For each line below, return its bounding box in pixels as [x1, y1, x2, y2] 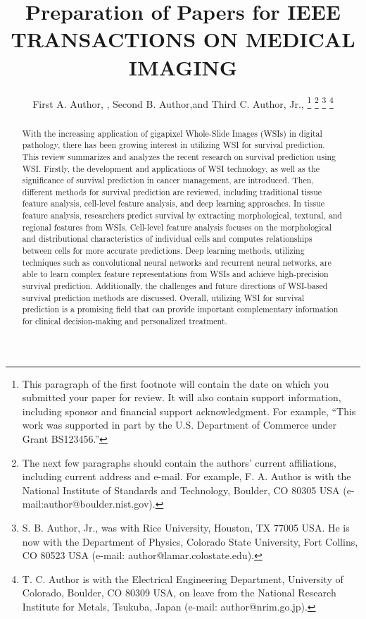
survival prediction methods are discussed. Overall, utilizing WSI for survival [22, 291, 305, 303]
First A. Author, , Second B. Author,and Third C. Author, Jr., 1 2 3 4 [32, 94, 334, 111]
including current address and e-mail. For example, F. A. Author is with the [22, 469, 351, 484]
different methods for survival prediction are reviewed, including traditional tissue [22, 185, 322, 197]
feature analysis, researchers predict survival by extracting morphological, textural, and [22, 209, 342, 221]
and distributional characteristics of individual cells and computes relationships [22, 233, 313, 245]
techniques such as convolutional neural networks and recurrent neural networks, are [22, 256, 332, 268]
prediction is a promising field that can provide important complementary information [22, 303, 339, 315]
